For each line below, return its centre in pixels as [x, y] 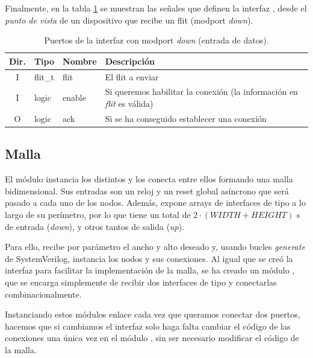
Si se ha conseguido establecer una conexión [186, 118]
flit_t [44, 76]
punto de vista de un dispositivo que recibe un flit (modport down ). [129, 20]
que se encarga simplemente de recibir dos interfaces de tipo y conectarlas [141, 282]
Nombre [80, 61]
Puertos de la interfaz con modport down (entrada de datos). [156, 40]
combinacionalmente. [43, 294]
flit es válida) [129, 104]
